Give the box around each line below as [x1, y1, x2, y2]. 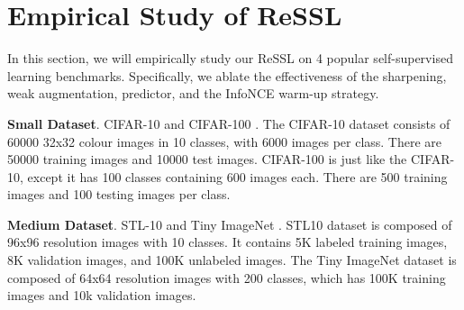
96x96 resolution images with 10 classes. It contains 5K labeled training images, [7, 232, 448, 251]
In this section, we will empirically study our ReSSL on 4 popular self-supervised [7, 49, 453, 68]
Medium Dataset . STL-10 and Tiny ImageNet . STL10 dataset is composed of [7, 214, 452, 233]
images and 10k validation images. [7, 286, 196, 305]
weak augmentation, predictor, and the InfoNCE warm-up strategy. [7, 84, 379, 103]
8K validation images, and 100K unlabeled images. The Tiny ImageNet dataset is [7, 251, 457, 269]
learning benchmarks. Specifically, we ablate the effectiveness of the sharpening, [7, 66, 447, 85]
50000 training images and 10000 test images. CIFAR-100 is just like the [7, 150, 407, 169]
